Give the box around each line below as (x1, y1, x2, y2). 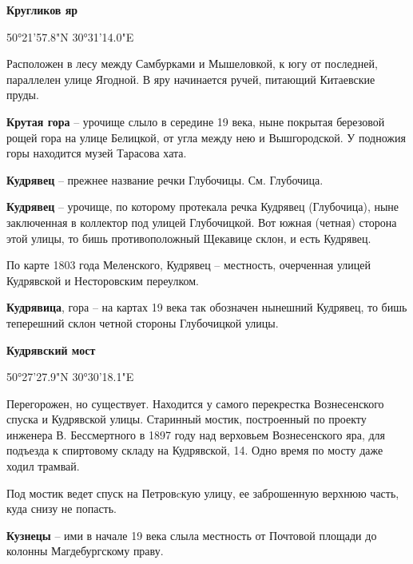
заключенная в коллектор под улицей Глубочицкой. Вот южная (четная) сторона (6, 213, 397, 230)
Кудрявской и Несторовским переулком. (6, 272, 200, 288)
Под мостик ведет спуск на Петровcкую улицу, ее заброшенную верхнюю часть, (6, 484, 399, 501)
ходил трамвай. (6, 458, 80, 475)
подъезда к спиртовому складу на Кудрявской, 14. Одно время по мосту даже (6, 442, 383, 459)
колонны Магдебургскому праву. (6, 542, 164, 559)
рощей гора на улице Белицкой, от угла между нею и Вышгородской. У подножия (6, 129, 406, 145)
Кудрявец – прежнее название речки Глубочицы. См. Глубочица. (6, 171, 324, 188)
